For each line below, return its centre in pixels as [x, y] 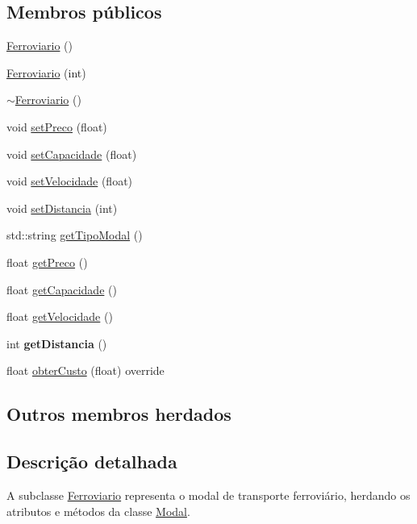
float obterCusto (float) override [85, 370]
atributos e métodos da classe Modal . [98, 511]
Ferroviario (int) [46, 72]
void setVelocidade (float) [70, 181]
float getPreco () [47, 262]
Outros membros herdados [119, 414]
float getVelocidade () [60, 316]
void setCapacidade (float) [72, 154]
